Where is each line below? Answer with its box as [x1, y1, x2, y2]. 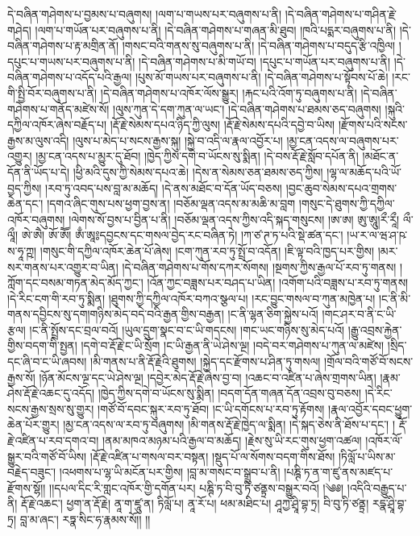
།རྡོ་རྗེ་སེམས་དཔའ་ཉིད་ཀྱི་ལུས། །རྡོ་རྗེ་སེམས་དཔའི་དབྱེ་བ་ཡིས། [110, 116, 335, 133]
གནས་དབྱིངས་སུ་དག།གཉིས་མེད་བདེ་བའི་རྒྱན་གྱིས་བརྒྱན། [7, 305, 224, 322]
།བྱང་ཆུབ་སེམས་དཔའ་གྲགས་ [285, 179, 397, 196]
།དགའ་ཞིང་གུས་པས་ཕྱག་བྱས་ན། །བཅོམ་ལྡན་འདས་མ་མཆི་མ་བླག [47, 195, 296, 212]
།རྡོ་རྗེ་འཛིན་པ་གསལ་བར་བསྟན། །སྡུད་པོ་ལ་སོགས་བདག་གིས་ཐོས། [89, 447, 335, 464]
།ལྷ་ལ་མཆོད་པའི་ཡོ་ [326, 163, 401, 180]
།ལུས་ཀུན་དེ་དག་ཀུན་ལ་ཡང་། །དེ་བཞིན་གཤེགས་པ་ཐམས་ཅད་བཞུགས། [113, 100, 381, 117]
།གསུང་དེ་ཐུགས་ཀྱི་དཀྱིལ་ [298, 195, 395, 212]
